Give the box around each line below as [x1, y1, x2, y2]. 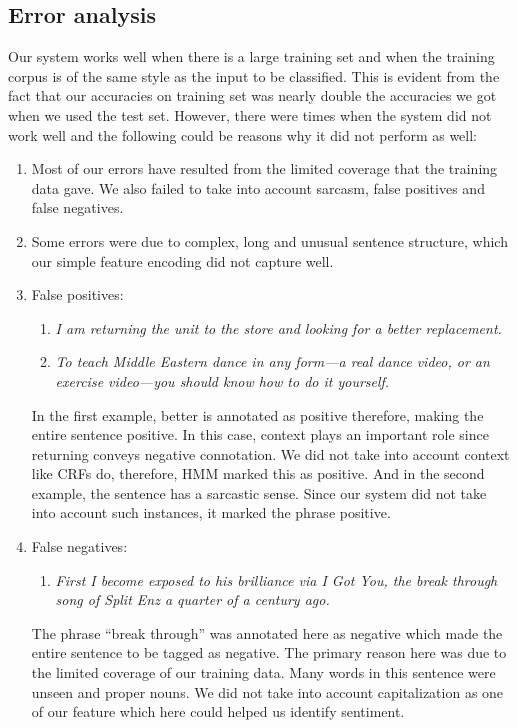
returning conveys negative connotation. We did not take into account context [31, 443, 510, 464]
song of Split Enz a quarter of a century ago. [55, 589, 330, 610]
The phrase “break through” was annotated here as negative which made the [31, 622, 503, 643]
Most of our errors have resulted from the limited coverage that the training [31, 158, 498, 179]
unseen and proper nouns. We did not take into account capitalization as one [31, 681, 504, 702]
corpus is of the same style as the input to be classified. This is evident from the [8, 65, 500, 86]
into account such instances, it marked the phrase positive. [31, 502, 391, 523]
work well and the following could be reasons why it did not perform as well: [8, 124, 477, 145]
